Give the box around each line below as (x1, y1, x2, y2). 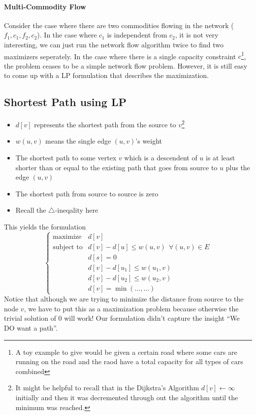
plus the (225, 162, 250, 172)
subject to (53, 243, 83, 251)
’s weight (135, 136, 162, 146)
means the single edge (45, 136, 111, 146)
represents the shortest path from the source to (34, 119, 176, 129)
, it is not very (175, 30, 219, 40)
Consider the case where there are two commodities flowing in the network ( (4, 20, 234, 30)
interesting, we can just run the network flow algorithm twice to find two (4, 39, 224, 49)
